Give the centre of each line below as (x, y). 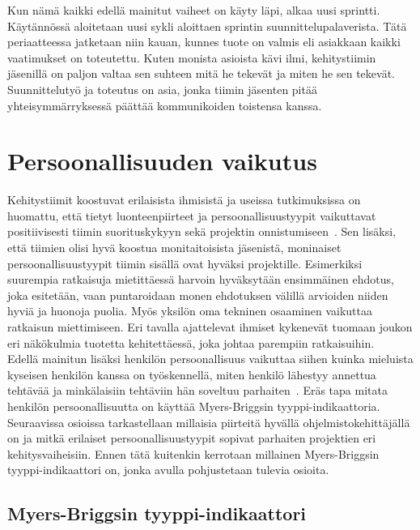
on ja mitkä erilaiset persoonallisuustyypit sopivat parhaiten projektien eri (192, 438)
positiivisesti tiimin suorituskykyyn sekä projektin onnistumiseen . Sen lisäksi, (202, 231)
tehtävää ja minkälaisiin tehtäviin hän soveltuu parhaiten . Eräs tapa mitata (197, 390)
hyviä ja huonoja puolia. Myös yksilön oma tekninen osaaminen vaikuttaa (190, 311)
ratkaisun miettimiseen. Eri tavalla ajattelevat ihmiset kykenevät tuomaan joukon (210, 327)
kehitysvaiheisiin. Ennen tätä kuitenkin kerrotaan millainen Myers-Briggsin (193, 453)
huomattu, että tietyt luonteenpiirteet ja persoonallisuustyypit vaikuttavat (192, 215)
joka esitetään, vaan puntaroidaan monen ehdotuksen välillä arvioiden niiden (198, 295)
